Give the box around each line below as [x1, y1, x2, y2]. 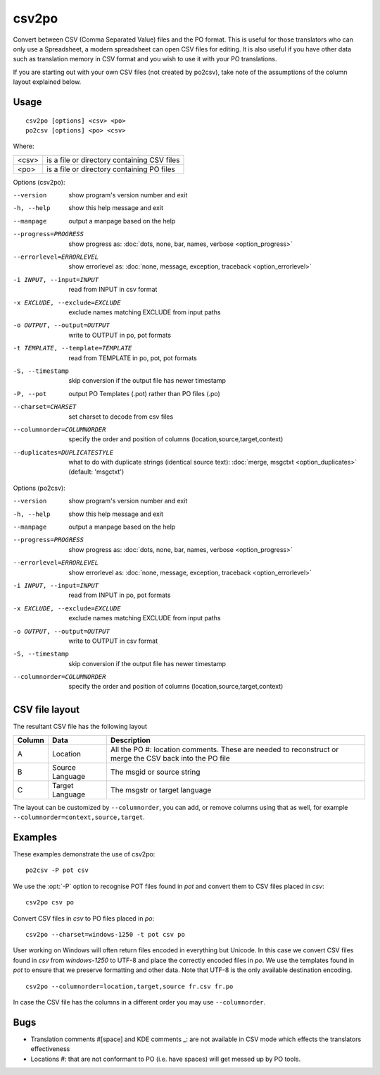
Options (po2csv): [13, 484, 66, 492]
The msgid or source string [110, 767, 201, 777]
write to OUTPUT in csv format [68, 637, 158, 645]
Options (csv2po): [13, 178, 65, 186]
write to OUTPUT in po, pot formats [68, 331, 172, 339]
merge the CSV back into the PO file [110, 753, 230, 763]
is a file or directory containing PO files [46, 164, 176, 174]
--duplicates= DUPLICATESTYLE [13, 448, 114, 456]
